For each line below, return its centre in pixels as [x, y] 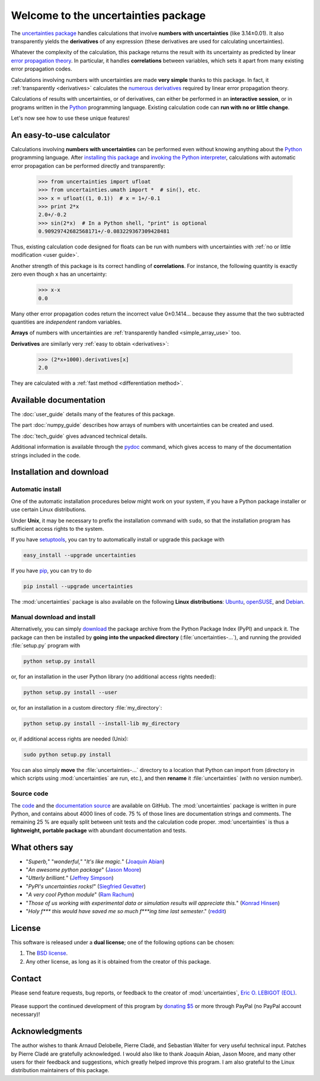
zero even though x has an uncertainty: [59, 274]
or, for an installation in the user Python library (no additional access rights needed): [113, 677]
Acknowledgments [47, 1031]
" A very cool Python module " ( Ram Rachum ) [80, 895]
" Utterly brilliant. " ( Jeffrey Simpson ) [70, 878]
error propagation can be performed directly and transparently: [88, 165]
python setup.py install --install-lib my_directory [102, 724]
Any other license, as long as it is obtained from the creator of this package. [119, 961]
